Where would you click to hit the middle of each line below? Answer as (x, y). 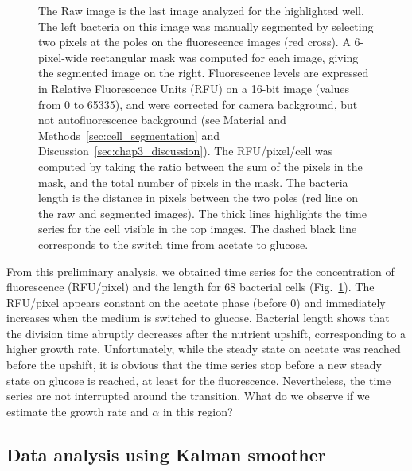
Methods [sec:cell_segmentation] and (129, 135)
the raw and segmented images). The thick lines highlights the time (202, 213)
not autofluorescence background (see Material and (162, 120)
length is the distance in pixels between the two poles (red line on (198, 198)
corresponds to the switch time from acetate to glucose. (173, 244)
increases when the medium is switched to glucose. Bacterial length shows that (198, 318)
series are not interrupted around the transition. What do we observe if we (188, 396)
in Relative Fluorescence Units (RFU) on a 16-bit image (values (194, 88)
